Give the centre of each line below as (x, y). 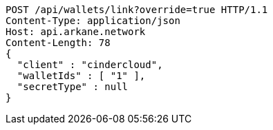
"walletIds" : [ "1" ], (81, 76)
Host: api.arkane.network (76, 32)
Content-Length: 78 (58, 43)
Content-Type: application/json (93, 21)
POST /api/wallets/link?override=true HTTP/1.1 (137, 10)
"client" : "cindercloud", (90, 65)
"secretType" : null (73, 87)
